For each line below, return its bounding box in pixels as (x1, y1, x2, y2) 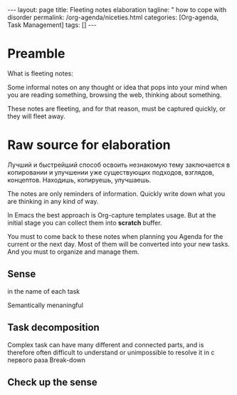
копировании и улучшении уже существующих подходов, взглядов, (7, 168, 215, 176)
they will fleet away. (7, 112, 65, 120)
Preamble (7, 46, 65, 62)
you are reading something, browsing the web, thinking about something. (7, 91, 222, 99)
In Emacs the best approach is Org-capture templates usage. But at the (7, 210, 216, 219)
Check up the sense (7, 376, 98, 388)
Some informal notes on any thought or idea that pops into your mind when (7, 83, 228, 91)
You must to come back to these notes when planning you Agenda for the (7, 232, 223, 240)
